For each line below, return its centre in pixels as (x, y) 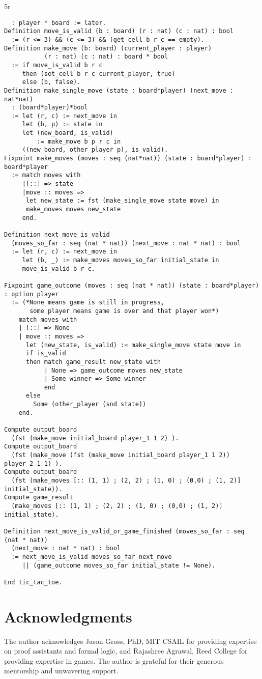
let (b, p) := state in (62, 124)
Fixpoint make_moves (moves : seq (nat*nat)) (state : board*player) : (128, 159)
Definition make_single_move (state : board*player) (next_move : (119, 90)
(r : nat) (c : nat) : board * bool (106, 57)
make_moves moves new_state (73, 209)
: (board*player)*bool (50, 108)
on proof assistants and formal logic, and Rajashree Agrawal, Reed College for (126, 651)
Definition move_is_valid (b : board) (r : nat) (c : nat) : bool (119, 31)
